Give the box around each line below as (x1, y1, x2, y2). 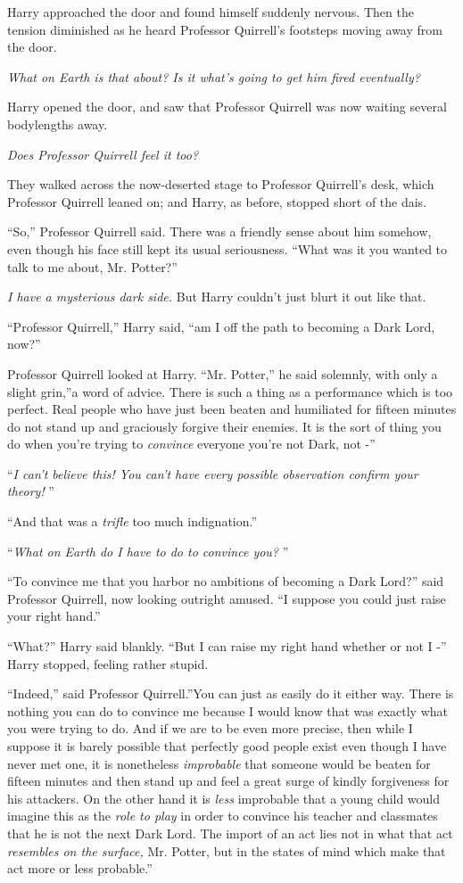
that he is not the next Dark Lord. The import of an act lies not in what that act (7, 823, 453, 842)
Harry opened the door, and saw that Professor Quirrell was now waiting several (7, 97, 447, 116)
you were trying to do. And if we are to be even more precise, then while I (7, 719, 413, 738)
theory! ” (7, 482, 54, 500)
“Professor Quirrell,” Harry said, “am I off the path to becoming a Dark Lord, (7, 317, 435, 335)
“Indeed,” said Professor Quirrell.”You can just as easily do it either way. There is (7, 684, 454, 703)
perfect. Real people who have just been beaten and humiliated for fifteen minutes (7, 400, 457, 418)
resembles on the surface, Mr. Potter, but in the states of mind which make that (7, 841, 446, 860)
